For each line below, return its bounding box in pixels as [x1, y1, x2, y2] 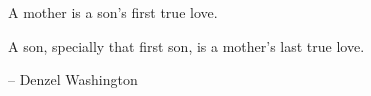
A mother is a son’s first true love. [8, 2, 218, 22]
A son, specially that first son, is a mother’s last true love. [8, 35, 365, 56]
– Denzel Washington [8, 69, 138, 90]
